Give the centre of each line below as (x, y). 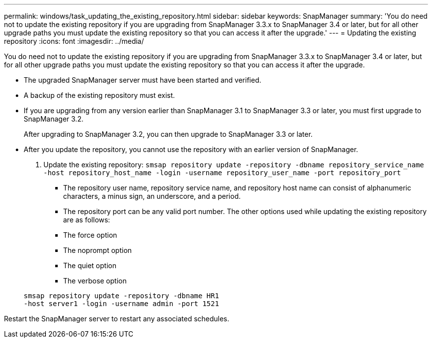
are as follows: (87, 220)
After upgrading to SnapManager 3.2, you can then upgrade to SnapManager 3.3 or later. (168, 134)
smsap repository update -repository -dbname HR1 (122, 296)
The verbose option (95, 281)
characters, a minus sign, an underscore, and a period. (152, 196)
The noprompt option (98, 250)
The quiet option (90, 265)
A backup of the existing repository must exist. (99, 95)
